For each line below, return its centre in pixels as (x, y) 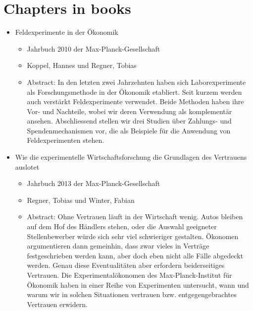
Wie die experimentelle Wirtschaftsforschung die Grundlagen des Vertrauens (131, 157)
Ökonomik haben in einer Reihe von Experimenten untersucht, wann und (138, 284)
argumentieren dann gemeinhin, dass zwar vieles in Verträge (118, 246)
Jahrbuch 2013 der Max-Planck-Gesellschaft (94, 183)
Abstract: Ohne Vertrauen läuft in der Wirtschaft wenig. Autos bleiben (135, 217)
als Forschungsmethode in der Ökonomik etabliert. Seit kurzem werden (134, 92)
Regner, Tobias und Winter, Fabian (81, 200)
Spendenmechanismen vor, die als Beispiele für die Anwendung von (129, 130)
